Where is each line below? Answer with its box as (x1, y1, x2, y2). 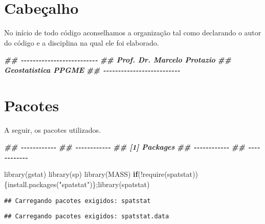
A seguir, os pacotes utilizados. (4, 124, 101, 135)
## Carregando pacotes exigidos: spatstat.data (4, 213, 169, 220)
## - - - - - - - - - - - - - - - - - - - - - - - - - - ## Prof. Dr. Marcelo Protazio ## (4, 54, 231, 65)
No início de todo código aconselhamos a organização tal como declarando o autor (4, 27, 261, 38)
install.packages (8, 179, 57, 189)
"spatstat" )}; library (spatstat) (59, 179, 150, 189)
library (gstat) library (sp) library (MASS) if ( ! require (4, 169, 165, 179)
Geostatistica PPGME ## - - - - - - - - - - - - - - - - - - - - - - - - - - (4, 64, 180, 75)
